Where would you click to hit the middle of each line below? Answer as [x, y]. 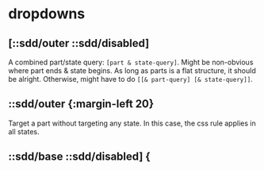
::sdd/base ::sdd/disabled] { [79, 157]
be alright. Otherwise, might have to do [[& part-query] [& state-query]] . [131, 79]
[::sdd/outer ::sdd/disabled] [79, 43]
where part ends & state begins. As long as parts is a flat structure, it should [132, 71]
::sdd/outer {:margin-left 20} [81, 104]
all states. [24, 131]
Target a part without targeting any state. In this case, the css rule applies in [132, 123]
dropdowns [47, 14]
